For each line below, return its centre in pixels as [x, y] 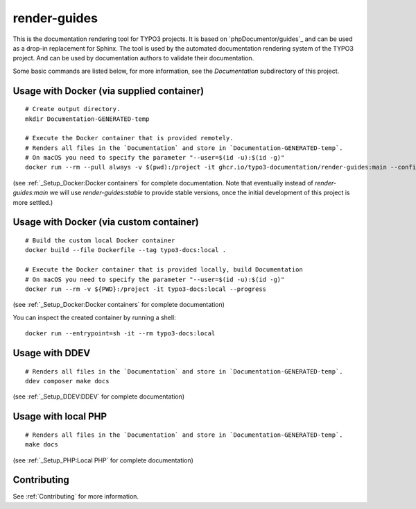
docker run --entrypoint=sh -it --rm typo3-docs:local [120, 334]
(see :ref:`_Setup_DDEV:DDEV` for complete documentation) [99, 397]
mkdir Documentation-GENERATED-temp [87, 119]
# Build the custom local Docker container [100, 241]
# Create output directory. [73, 109]
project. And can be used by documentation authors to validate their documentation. [133, 58]
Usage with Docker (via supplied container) [109, 91]
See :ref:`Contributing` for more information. [76, 497]
